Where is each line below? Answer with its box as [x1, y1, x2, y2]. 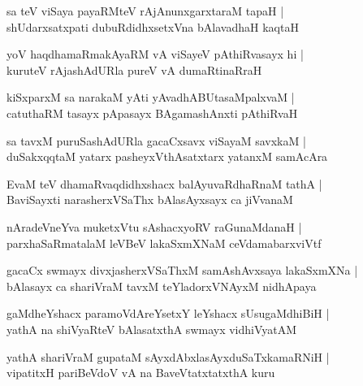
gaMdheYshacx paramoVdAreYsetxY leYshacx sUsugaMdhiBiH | [6, 305, 330, 322]
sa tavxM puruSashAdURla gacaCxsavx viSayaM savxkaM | [6, 132, 306, 149]
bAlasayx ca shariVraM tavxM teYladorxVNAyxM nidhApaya [6, 277, 317, 294]
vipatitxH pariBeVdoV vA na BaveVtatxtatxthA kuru [6, 364, 275, 381]
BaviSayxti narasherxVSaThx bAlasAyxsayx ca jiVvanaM [6, 191, 293, 208]
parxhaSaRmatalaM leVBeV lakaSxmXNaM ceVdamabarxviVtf [6, 234, 322, 251]
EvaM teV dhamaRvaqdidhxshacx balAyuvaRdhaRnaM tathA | [6, 175, 322, 192]
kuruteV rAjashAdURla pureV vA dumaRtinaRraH [6, 61, 262, 78]
